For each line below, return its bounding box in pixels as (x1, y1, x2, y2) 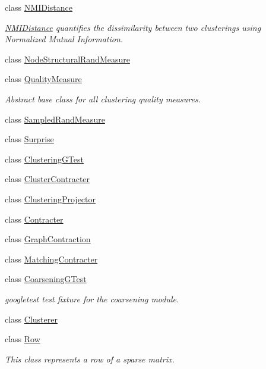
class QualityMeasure (5, 73, 82, 85)
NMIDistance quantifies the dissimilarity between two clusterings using (5, 21, 261, 33)
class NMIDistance (5, 1, 72, 13)
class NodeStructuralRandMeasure (5, 52, 130, 65)
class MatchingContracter (5, 252, 98, 265)
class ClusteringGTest (5, 152, 84, 165)
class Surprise (5, 133, 54, 145)
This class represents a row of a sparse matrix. (5, 352, 175, 365)
